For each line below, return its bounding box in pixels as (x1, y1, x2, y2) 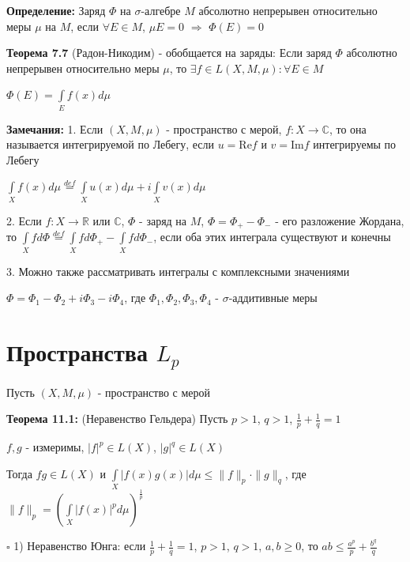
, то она (329, 120, 367, 137)
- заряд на (139, 212, 187, 228)
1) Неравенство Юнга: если (13, 537, 146, 554)
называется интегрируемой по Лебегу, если (6, 136, 214, 153)
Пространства (6, 335, 148, 368)
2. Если (6, 212, 42, 228)
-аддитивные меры (228, 289, 318, 306)
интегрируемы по (313, 136, 397, 153)
